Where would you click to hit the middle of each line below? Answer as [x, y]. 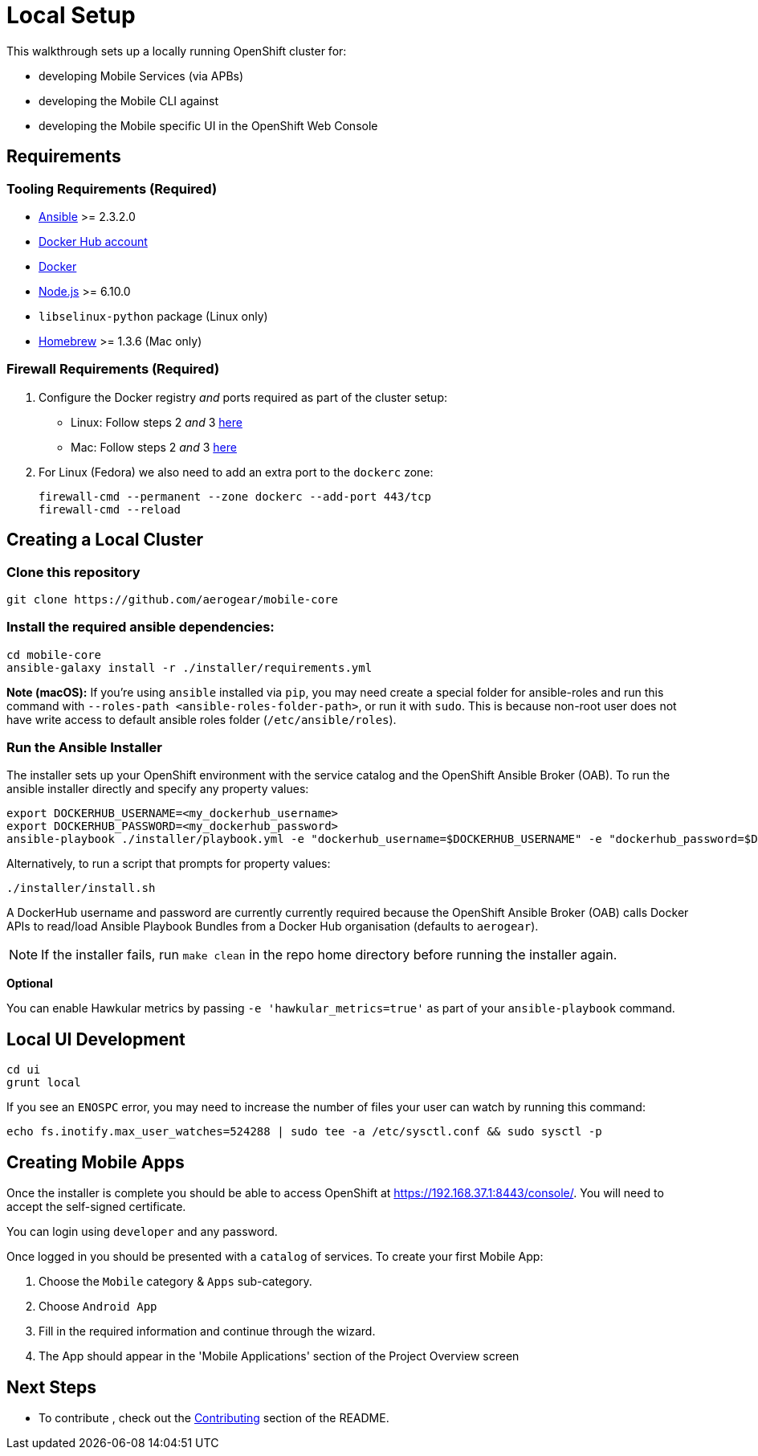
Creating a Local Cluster [105, 540]
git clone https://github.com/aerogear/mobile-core [173, 599]
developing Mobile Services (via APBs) [141, 76]
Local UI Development [96, 1039]
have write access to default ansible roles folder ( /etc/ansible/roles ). [202, 719]
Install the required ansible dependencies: [141, 627]
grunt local [44, 1083]
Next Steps [51, 1387]
